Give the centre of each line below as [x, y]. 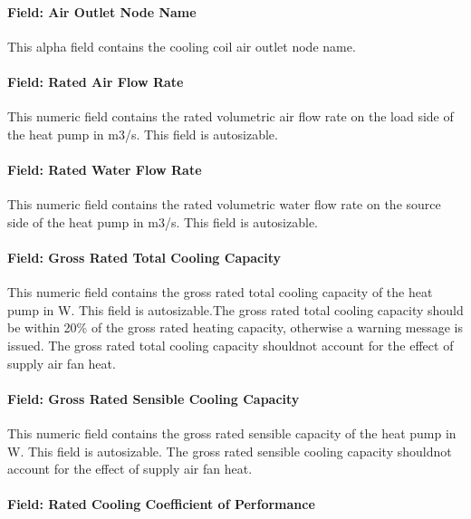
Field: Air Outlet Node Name [102, 11]
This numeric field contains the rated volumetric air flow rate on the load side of [231, 116]
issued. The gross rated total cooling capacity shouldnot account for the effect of [231, 345]
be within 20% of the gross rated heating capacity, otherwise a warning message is [235, 327]
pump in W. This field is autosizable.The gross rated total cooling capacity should [235, 309]
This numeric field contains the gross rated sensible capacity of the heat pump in [232, 432]
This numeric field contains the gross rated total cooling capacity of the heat [220, 292]
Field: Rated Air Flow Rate [96, 81]
